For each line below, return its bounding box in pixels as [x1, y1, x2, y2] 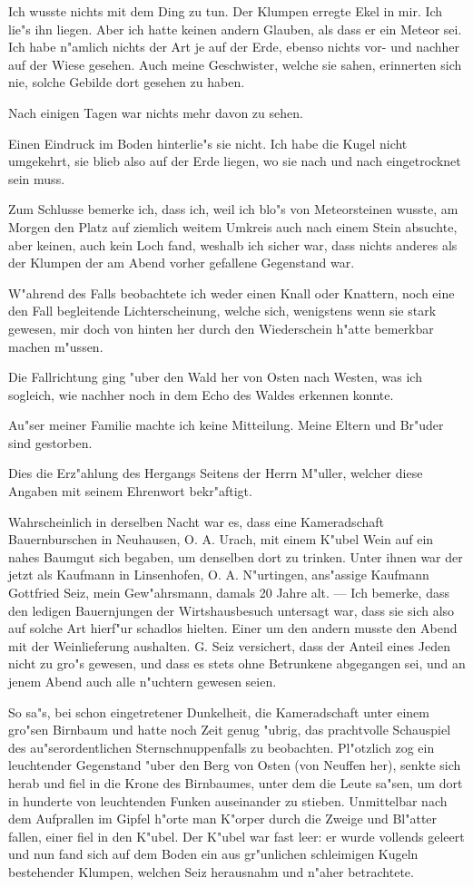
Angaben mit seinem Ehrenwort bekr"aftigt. [8, 482, 252, 501]
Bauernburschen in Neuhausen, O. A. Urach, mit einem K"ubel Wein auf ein [8, 530, 434, 549]
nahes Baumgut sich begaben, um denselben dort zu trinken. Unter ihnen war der [8, 547, 463, 566]
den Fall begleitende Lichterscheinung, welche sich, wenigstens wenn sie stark [8, 301, 437, 320]
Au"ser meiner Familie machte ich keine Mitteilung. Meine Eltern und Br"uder [8, 415, 444, 434]
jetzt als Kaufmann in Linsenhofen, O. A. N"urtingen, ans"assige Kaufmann [8, 565, 429, 584]
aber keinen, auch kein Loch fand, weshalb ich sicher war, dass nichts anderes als [8, 235, 458, 254]
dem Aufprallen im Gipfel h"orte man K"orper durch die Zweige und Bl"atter [8, 809, 438, 828]
